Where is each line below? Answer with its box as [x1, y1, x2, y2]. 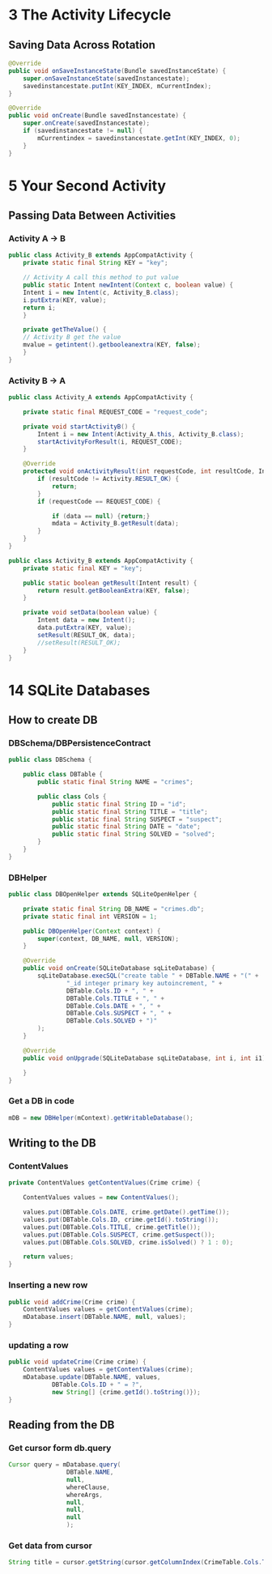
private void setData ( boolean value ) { [23, 609, 158, 617]
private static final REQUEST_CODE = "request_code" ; [23, 407, 208, 416]
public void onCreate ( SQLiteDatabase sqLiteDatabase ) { [23, 964, 216, 972]
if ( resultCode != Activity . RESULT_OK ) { [37, 475, 180, 483]
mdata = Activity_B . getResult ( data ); [51, 520, 180, 528]
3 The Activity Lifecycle [8, 6, 172, 24]
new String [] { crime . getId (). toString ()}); [51, 1388, 201, 1396]
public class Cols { [37, 792, 107, 801]
